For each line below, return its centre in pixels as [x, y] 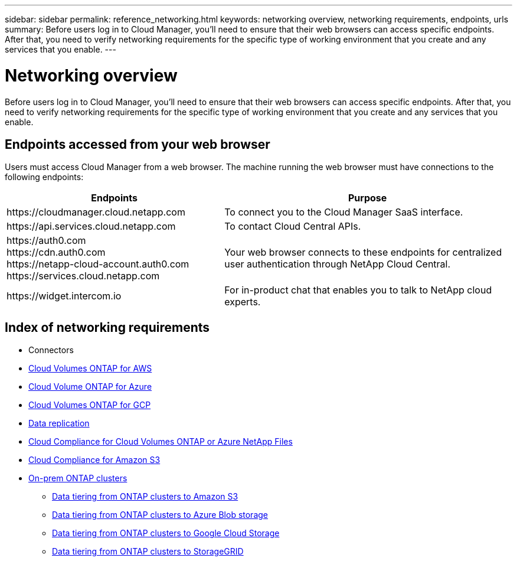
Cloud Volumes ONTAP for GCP [90, 405]
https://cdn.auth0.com [56, 252]
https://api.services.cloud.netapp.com [91, 226]
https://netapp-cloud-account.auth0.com [98, 264]
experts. [243, 302]
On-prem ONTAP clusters [78, 478]
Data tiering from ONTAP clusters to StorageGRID [148, 552]
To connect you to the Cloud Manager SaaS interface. [344, 212]
